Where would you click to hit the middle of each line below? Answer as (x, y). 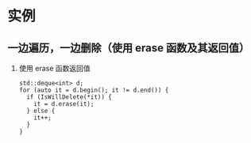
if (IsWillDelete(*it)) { (69, 97)
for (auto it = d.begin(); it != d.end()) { (94, 90)
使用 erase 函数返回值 (54, 68)
